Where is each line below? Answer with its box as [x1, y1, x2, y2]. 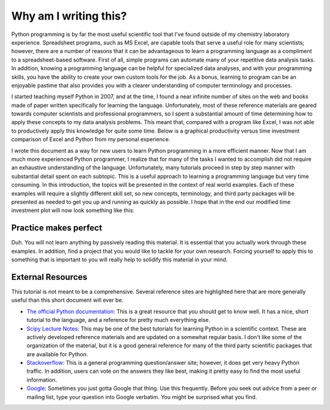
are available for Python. [26, 350, 88, 357]
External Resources [11, 272, 88, 282]
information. [26, 376, 57, 383]
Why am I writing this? [11, 9, 127, 23]
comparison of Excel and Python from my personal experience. [11, 136, 170, 143]
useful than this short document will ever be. [11, 296, 123, 304]
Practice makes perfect [11, 223, 103, 233]
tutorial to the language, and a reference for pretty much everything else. [26, 317, 211, 324]
